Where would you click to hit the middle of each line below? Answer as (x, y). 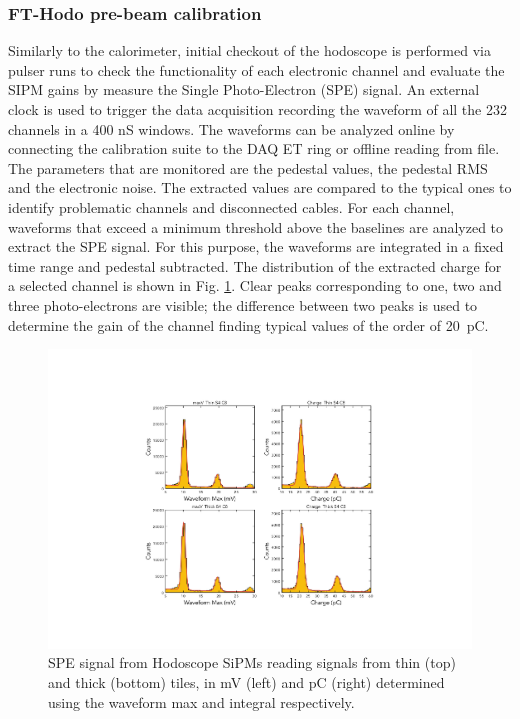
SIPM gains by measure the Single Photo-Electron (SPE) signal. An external (244, 89)
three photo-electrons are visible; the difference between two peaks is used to (243, 304)
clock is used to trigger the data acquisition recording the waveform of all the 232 (257, 109)
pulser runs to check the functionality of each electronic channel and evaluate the (256, 69)
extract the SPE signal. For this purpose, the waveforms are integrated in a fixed (256, 246)
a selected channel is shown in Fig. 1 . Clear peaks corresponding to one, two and (255, 285)
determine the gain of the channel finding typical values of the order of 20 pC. (248, 324)
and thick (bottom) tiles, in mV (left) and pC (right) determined (246, 681)
